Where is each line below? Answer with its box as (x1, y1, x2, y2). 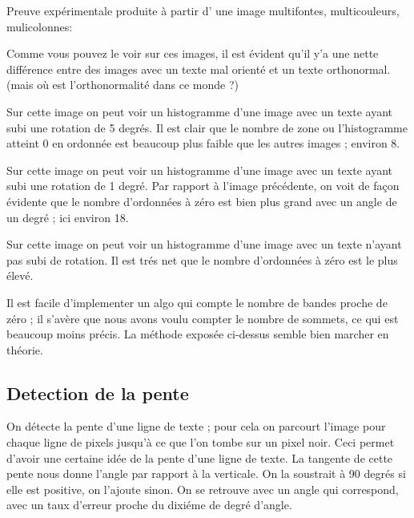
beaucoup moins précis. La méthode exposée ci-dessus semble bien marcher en (6, 326, 389, 342)
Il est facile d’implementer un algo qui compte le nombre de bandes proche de (6, 293, 388, 310)
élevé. (6, 267, 34, 284)
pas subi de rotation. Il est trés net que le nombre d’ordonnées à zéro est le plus (6, 251, 398, 268)
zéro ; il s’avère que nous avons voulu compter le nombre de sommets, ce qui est (6, 310, 399, 326)
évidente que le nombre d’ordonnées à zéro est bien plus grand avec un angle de (6, 192, 397, 209)
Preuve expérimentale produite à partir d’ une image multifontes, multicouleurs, (6, 2, 400, 18)
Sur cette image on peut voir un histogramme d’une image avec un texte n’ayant (6, 236, 402, 253)
